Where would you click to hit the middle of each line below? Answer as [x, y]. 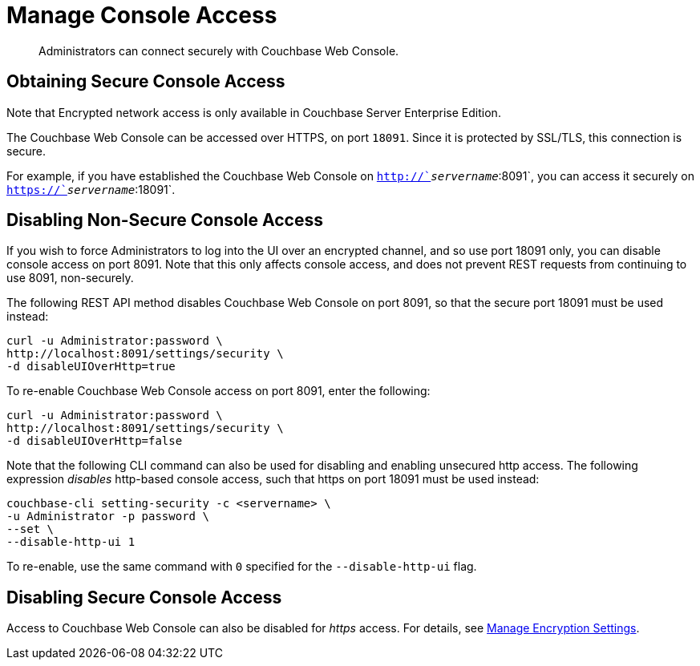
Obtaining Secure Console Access [146, 82]
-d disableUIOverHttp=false [95, 441]
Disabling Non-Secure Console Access [165, 220]
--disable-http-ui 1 [71, 542]
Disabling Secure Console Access [144, 597]
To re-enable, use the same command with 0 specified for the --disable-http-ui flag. [242, 567]
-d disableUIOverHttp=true [91, 367]
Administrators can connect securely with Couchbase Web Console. [219, 50]
